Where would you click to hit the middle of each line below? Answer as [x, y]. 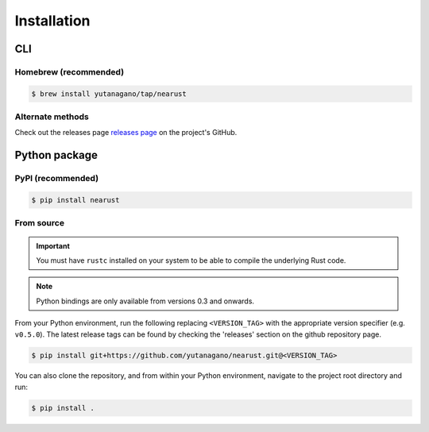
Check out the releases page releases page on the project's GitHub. [126, 133]
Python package [56, 155]
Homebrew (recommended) [70, 71]
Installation [52, 21]
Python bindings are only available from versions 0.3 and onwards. [145, 301]
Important [53, 245]
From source [40, 223]
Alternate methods [52, 117]
